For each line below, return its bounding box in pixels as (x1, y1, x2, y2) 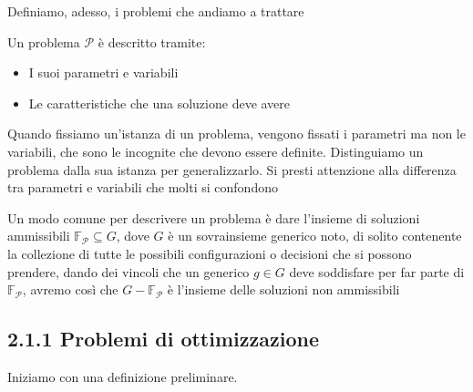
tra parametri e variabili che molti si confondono (7, 178, 278, 197)
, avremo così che (22, 280, 118, 299)
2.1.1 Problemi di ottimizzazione (7, 325, 319, 353)
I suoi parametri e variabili (28, 63, 179, 82)
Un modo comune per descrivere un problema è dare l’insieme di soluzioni (7, 208, 420, 227)
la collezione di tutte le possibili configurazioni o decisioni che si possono (7, 243, 412, 263)
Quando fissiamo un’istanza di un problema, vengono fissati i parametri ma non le (7, 124, 466, 143)
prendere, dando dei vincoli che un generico (7, 262, 250, 281)
